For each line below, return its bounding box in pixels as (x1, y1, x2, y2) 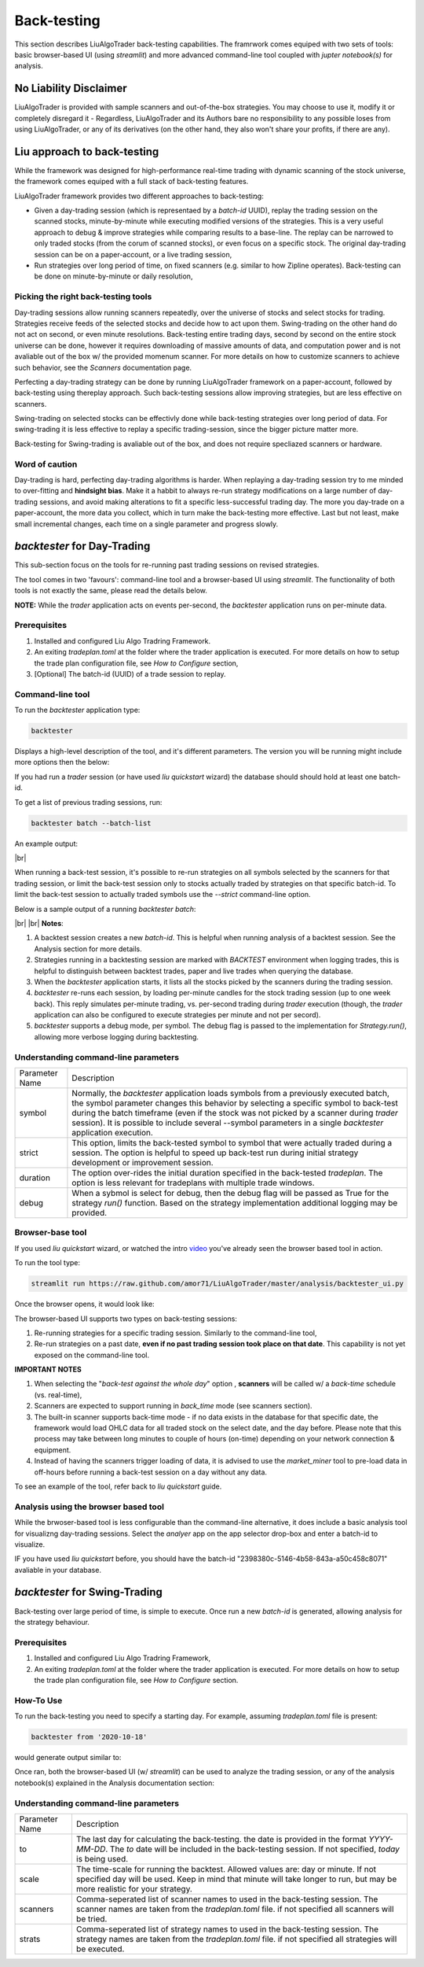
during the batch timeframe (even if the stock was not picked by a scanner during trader (71, 1108, 398, 1118)
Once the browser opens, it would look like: (14, 1299, 155, 1309)
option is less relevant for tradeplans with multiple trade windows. (71, 1177, 315, 1188)
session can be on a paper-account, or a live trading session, (34, 249, 232, 259)
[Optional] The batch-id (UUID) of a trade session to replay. (34, 669, 227, 678)
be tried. (75, 1913, 108, 1924)
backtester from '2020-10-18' (31, 1733, 148, 1742)
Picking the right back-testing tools (14, 291, 152, 302)
